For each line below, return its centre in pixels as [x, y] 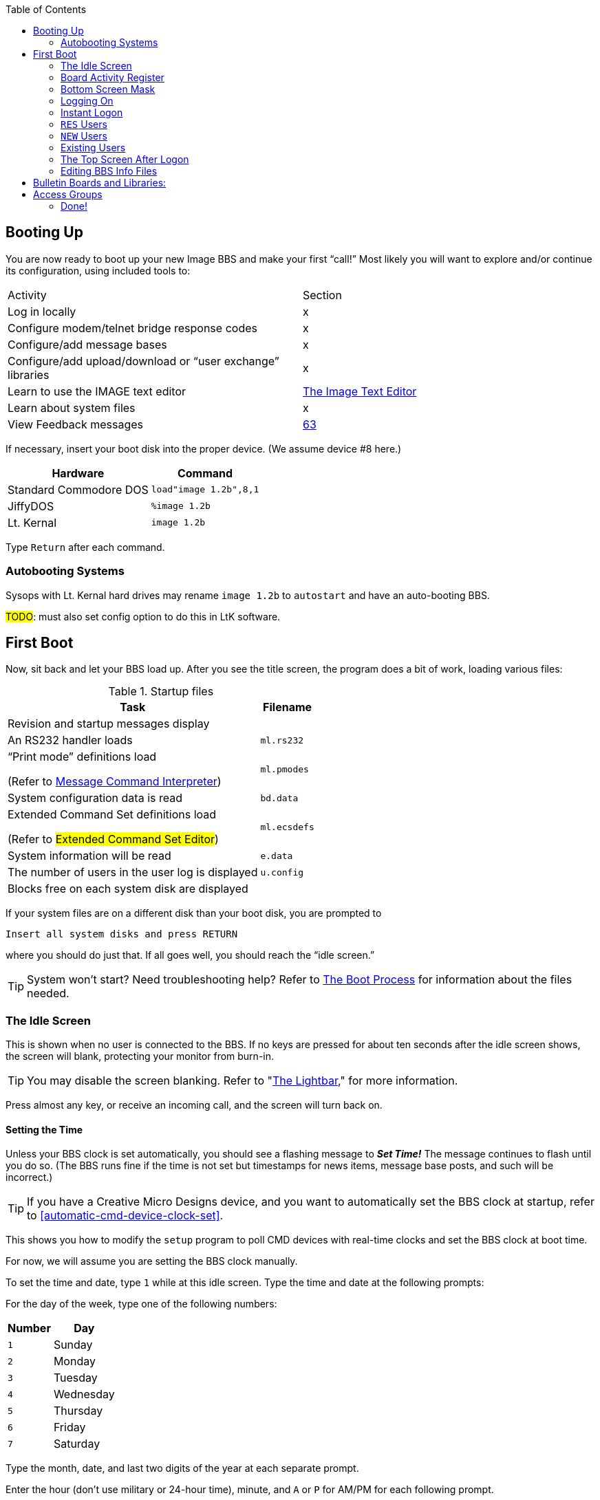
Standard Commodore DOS [78, 489]
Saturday [77, 1444]
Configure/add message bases [87, 344]
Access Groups [68, 194]
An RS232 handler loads [70, 740]
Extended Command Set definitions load [112, 815]
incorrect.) [29, 1177]
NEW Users [84, 136]
